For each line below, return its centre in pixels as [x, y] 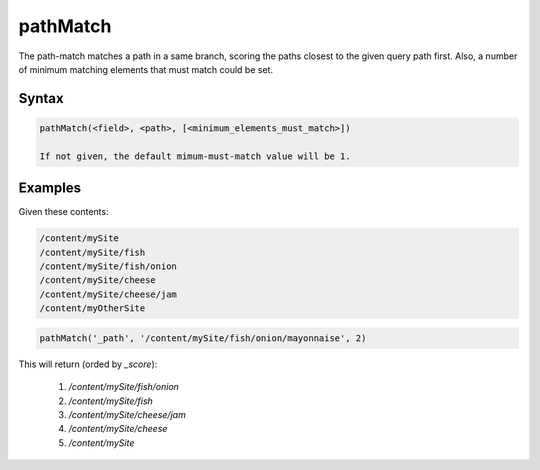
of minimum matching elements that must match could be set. [146, 69]
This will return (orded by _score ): [88, 364]
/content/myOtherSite [92, 308]
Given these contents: [63, 212]
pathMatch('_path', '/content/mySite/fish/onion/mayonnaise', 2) [203, 338]
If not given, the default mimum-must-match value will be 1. [195, 156]
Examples [50, 188]
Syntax [41, 98]
